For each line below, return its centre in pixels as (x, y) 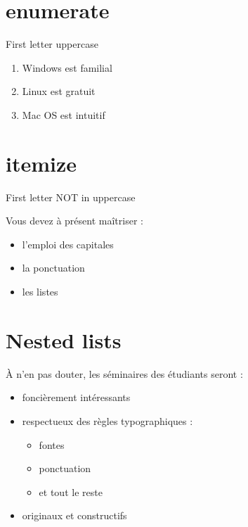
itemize (41, 163)
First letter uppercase (52, 44)
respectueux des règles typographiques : (107, 420)
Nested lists (64, 339)
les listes (40, 291)
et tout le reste (71, 491)
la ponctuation (53, 268)
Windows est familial (67, 67)
